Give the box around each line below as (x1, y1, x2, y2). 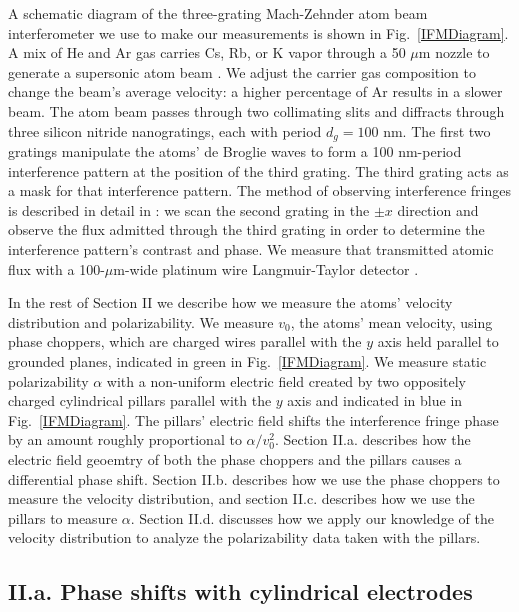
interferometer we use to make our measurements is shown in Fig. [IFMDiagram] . (8, 22, 509, 43)
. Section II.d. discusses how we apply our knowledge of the (130, 507, 494, 528)
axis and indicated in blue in (287, 390, 463, 411)
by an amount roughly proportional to (8, 429, 242, 450)
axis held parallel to (377, 331, 499, 352)
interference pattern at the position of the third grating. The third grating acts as (8, 160, 509, 181)
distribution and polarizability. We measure (8, 311, 274, 332)
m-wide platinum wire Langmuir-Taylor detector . (113, 258, 419, 279)
